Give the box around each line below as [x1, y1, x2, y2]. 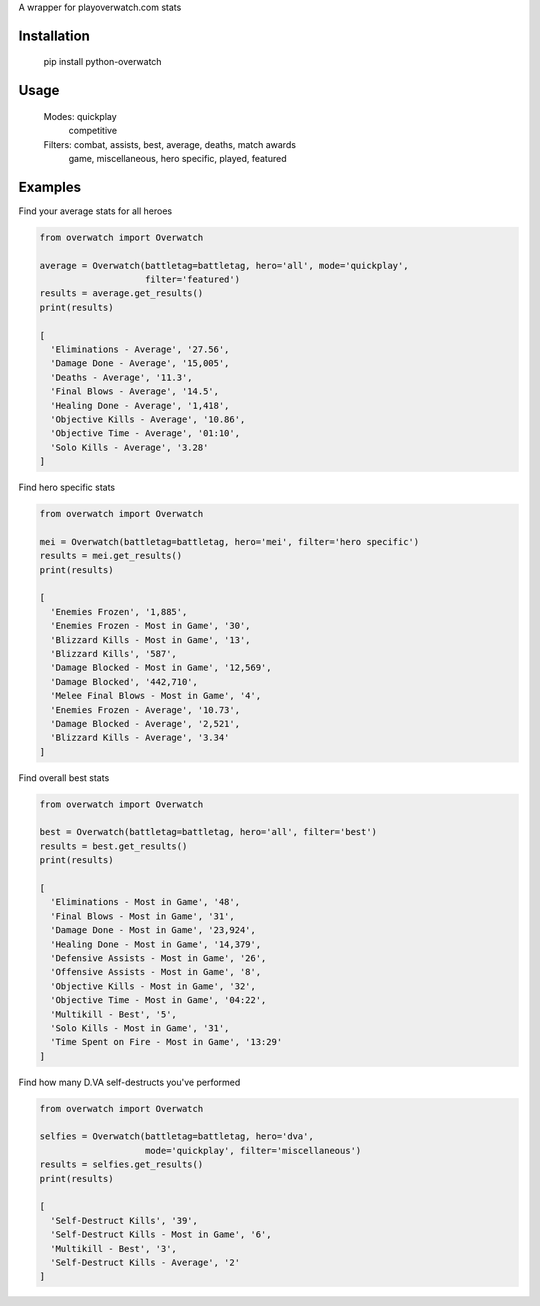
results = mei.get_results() [39, 550, 183, 562]
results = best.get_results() [39, 840, 188, 852]
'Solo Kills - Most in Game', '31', [50, 1022, 230, 1034]
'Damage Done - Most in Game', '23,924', [50, 925, 257, 936]
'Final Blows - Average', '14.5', [50, 386, 220, 397]
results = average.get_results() [39, 288, 204, 299]
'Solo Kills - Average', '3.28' [50, 441, 209, 453]
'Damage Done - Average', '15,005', [50, 358, 230, 369]
